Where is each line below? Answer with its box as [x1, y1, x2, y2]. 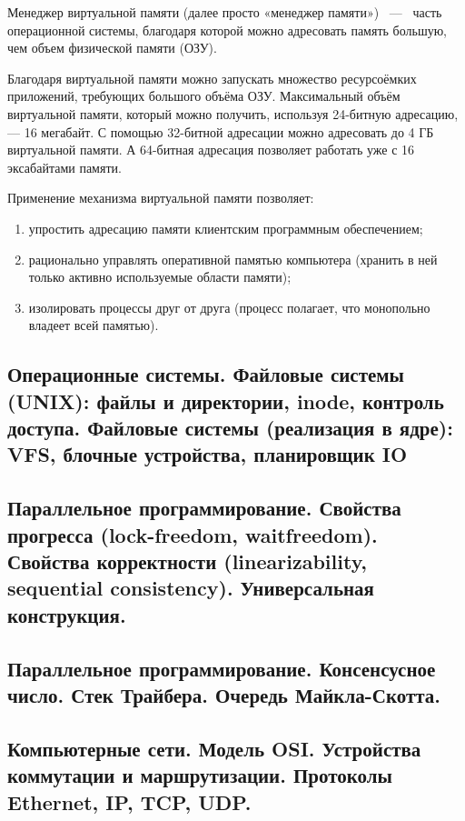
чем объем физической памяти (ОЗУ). [7, 38, 217, 57]
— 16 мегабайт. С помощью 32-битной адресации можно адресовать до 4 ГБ [7, 122, 434, 141]
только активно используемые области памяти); [28, 267, 292, 286]
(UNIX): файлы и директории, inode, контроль [7, 386, 444, 415]
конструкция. [7, 600, 126, 628]
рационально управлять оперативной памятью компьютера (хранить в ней [28, 249, 438, 268]
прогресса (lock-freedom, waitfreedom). [7, 520, 378, 548]
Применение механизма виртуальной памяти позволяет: [7, 188, 314, 207]
